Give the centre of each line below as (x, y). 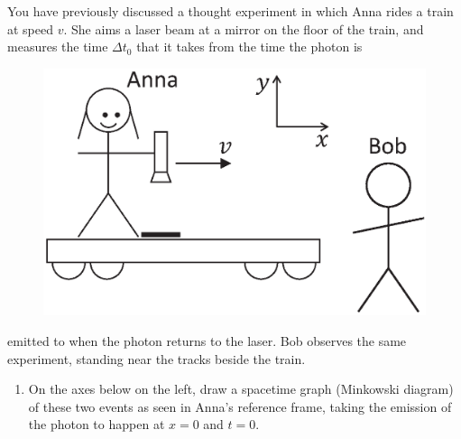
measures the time (58, 47)
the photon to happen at (97, 424)
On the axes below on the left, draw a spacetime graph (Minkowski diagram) (241, 389)
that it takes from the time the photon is (249, 47)
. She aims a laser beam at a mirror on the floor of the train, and (244, 28)
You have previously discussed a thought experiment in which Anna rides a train (230, 11)
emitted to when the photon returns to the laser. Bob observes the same (207, 341)
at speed (31, 28)
